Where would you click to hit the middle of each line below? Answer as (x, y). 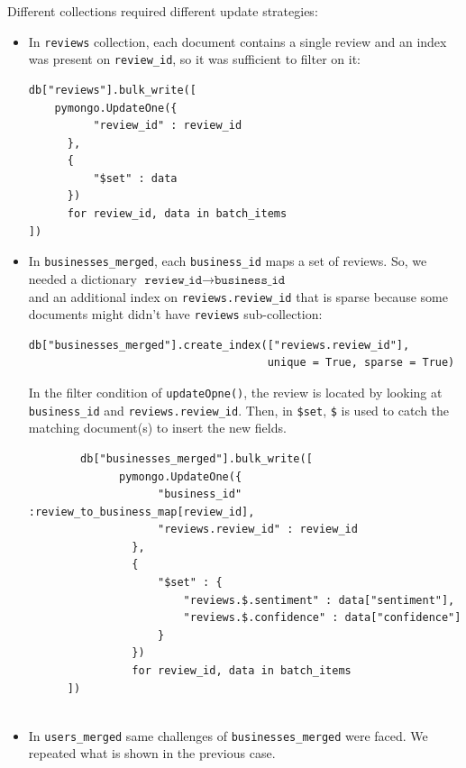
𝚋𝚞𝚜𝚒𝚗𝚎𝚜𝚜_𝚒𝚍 (250, 280)
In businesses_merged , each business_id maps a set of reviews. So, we (228, 261)
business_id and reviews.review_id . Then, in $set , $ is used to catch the (239, 410)
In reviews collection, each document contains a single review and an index (238, 41)
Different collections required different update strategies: (163, 11)
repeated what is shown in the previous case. (152, 753)
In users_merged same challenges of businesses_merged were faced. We (228, 735)
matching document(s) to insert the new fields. (157, 428)
